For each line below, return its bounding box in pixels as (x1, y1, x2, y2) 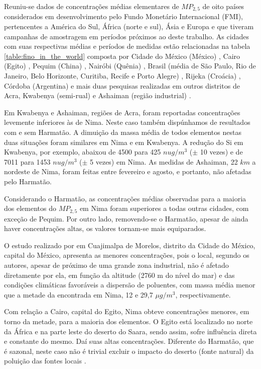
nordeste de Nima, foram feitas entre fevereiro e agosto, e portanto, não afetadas (4, 166, 251, 177)
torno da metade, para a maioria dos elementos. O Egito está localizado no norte (4, 316, 253, 326)
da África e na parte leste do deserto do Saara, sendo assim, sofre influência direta (4, 326, 257, 336)
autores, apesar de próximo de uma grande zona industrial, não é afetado (4, 259, 229, 270)
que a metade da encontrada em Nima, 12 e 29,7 (4, 289, 153, 300)
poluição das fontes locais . (4, 355, 86, 366)
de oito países (202, 1, 244, 11)
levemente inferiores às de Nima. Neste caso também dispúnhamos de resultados (4, 117, 250, 127)
